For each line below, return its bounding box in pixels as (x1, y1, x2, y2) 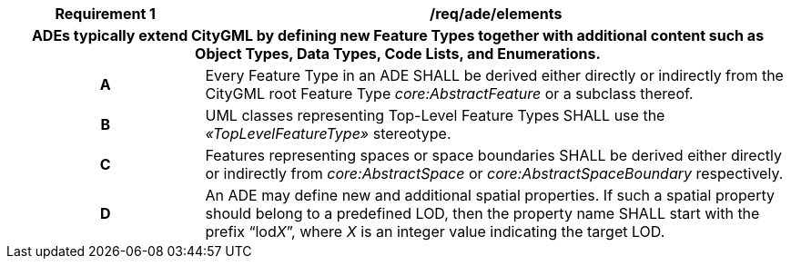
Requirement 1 (55, 5, 157, 23)
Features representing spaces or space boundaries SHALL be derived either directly (205, 146, 782, 164)
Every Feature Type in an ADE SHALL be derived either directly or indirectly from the (205, 66, 784, 84)
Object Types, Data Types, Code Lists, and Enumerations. (195, 44, 601, 63)
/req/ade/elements (430, 5, 563, 23)
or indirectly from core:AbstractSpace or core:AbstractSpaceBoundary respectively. (205, 164, 784, 182)
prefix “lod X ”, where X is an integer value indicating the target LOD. (205, 222, 665, 241)
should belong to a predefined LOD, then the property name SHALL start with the (205, 204, 760, 222)
